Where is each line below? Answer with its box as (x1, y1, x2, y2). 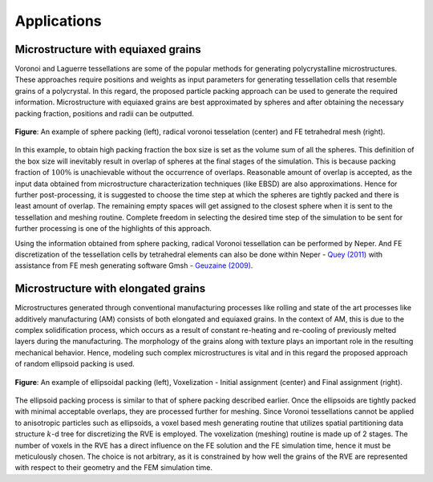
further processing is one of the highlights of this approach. (14, 224, 212, 233)
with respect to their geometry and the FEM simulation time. (14, 463, 212, 472)
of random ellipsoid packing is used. (14, 359, 136, 369)
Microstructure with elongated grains (14, 282, 206, 296)
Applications (14, 12, 102, 30)
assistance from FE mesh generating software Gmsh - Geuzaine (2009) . (14, 261, 253, 270)
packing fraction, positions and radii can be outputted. (14, 108, 194, 118)
